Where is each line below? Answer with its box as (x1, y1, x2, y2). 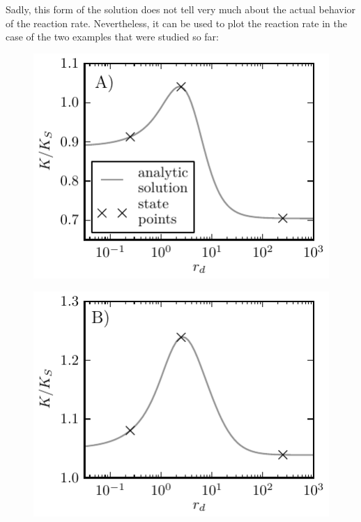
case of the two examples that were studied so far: (6, 29, 219, 44)
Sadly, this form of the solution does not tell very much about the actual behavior (6, 2, 356, 16)
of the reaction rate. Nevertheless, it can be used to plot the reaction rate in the (6, 15, 347, 30)
